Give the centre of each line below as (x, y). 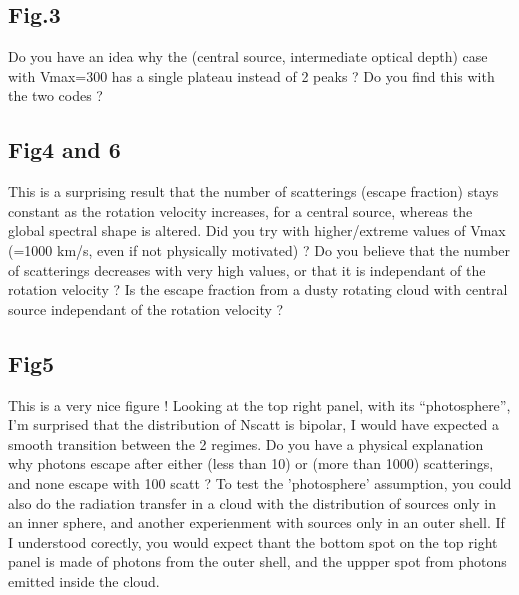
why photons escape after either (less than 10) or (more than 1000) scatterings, (251, 463)
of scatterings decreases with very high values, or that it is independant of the (247, 269)
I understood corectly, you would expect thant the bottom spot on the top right (253, 541)
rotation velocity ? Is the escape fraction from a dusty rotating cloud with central (258, 289)
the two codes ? (55, 95)
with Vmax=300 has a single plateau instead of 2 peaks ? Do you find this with (251, 75)
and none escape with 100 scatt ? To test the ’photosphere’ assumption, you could (260, 482)
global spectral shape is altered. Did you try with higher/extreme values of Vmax (257, 230)
